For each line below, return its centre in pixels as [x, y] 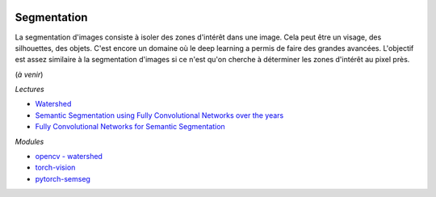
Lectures [29, 90]
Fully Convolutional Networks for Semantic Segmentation [130, 127]
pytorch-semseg [63, 178]
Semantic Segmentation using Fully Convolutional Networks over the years [159, 115]
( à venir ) [29, 74]
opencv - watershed [69, 157]
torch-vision [55, 168]
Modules [29, 141]
